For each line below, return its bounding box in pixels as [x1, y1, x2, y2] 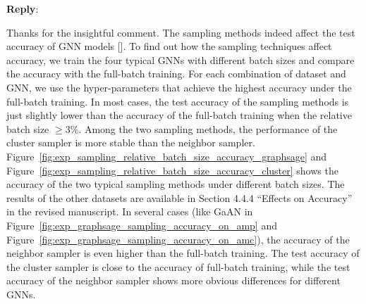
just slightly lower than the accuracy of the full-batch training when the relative [6, 108, 352, 122]
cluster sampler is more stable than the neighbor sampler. [6, 135, 255, 150]
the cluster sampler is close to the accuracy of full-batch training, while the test [6, 259, 350, 274]
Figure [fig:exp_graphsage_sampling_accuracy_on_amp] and [6, 217, 277, 232]
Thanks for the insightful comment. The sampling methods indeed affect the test [6, 25, 355, 39]
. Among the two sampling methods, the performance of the [78, 121, 338, 136]
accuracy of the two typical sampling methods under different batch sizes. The [6, 177, 345, 191]
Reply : [6, 1, 39, 15]
